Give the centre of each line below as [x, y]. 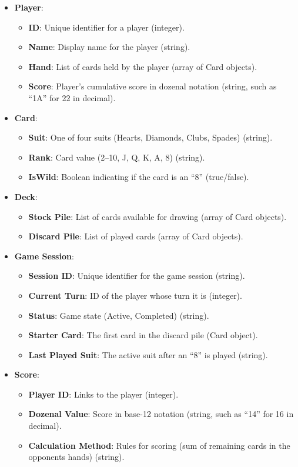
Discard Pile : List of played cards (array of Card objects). [136, 236]
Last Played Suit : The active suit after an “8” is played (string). [148, 354]
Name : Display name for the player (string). [109, 47]
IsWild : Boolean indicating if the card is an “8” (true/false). [139, 177]
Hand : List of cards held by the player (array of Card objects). [143, 66]
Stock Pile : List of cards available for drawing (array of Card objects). [158, 216]
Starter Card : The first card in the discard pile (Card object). [143, 335]
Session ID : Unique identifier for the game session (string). [137, 276]
